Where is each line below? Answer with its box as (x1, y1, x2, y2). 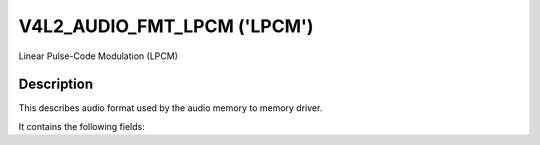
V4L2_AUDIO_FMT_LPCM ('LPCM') (18, 15, 314, 37)
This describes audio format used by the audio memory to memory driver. (18, 102, 323, 114)
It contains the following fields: (18, 120, 145, 132)
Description (18, 76, 94, 93)
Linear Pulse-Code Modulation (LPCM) (18, 50, 179, 62)
